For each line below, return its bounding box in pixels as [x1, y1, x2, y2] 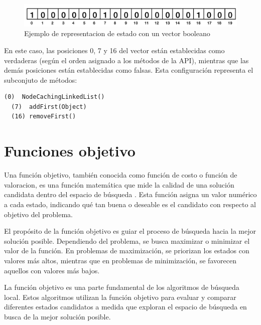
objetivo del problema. [4, 209, 73, 219]
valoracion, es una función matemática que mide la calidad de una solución [4, 179, 234, 190]
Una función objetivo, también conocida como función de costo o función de [4, 170, 237, 180]
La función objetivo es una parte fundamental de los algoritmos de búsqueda [4, 282, 239, 292]
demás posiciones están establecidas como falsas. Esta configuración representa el [4, 65, 253, 75]
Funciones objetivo [4, 140, 136, 161]
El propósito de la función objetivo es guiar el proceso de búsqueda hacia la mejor [4, 226, 256, 236]
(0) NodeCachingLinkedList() [4, 93, 105, 101]
